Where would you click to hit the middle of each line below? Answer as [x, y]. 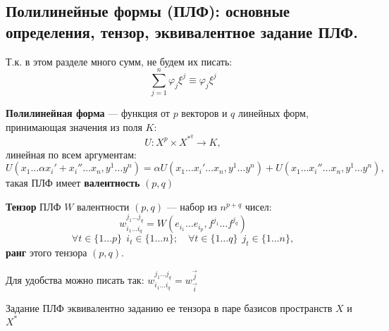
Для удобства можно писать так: [75, 279]
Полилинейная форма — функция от [88, 113]
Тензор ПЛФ [33, 206]
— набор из [192, 206]
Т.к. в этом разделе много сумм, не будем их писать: [119, 61]
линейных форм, [273, 113]
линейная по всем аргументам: [71, 154]
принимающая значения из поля [74, 126]
